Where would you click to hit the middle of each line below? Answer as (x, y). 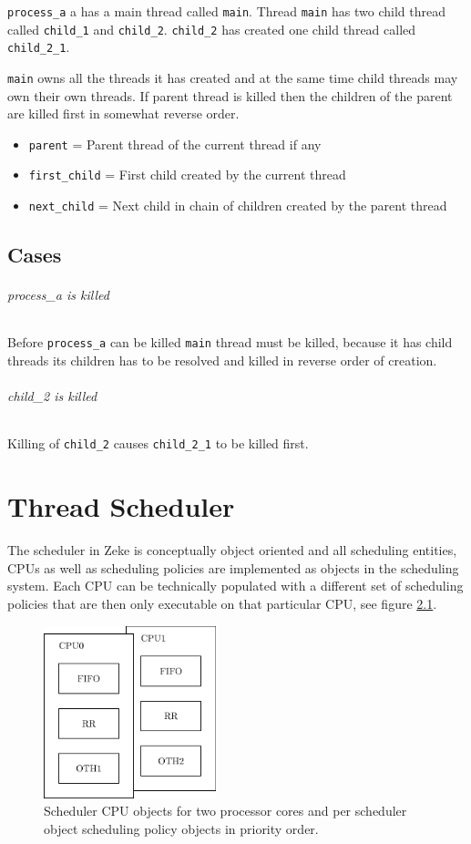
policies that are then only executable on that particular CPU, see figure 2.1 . (222, 603)
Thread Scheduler (121, 506)
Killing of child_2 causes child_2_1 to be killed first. (158, 443)
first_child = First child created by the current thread (187, 175)
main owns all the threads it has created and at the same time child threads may (233, 77)
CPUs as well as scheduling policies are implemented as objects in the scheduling (233, 567)
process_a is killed (58, 295)
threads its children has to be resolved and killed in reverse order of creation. (222, 360)
